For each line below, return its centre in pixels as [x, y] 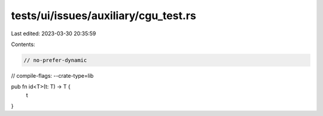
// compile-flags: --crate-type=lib [52, 75]
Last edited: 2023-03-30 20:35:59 [54, 33]
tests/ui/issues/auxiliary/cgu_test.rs [104, 16]
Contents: [23, 44]
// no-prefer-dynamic [55, 60]
